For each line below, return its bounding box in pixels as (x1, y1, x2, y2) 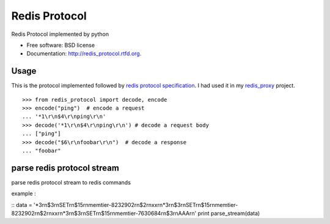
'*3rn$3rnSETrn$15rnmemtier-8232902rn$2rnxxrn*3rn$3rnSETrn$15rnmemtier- (34, 201, 238, 208)
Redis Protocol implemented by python (11, 30, 109, 38)
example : (11, 190, 36, 197)
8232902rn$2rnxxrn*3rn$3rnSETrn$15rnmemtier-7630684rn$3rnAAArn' (11, 210, 197, 217)
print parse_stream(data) (197, 210, 260, 217)
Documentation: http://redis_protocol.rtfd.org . (26, 50, 142, 57)
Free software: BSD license (26, 41, 95, 49)
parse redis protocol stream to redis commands (11, 178, 131, 186)
